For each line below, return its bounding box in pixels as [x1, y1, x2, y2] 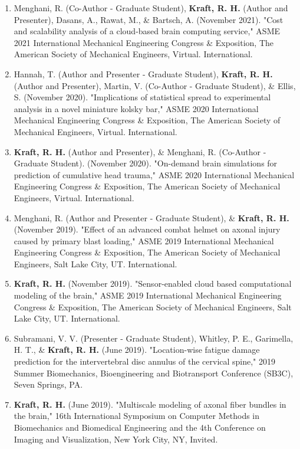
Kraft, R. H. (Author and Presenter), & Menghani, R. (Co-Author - [14, 145, 266, 158]
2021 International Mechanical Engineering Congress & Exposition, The [14, 36, 274, 48]
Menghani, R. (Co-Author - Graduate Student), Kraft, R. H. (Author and [14, 2, 288, 14]
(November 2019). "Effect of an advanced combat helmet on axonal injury [14, 223, 281, 235]
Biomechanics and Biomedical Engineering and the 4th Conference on [14, 421, 266, 433]
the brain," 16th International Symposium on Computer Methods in [14, 409, 260, 422]
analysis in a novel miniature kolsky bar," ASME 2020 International [14, 102, 259, 114]
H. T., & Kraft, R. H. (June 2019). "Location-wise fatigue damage [14, 343, 260, 356]
